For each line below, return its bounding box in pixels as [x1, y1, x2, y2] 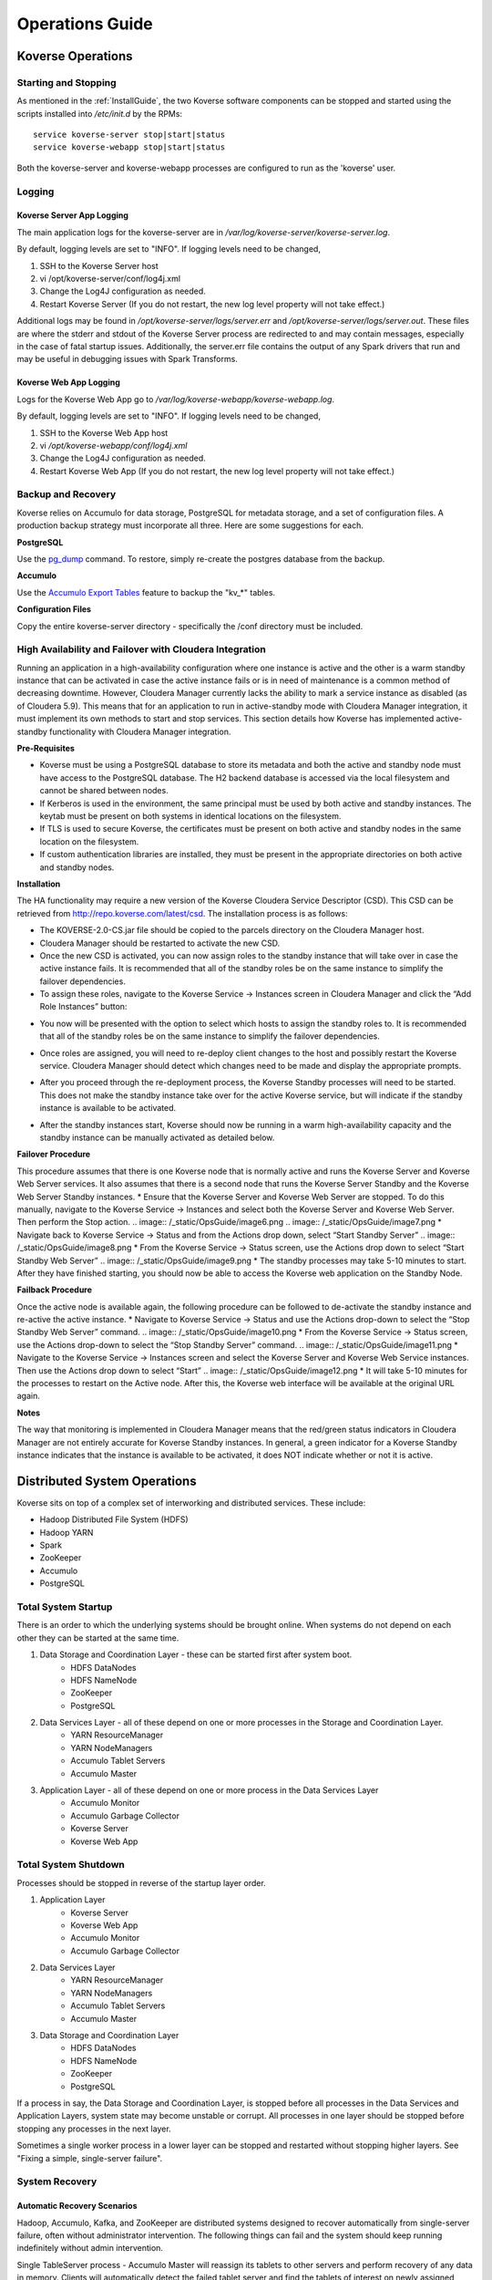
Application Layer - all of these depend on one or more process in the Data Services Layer [39, 1785, 379, 1796]
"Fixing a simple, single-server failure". [16, 2152, 163, 2163]
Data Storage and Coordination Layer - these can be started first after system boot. [39, 1649, 353, 1660]
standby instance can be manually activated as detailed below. [39, 1132, 275, 1143]
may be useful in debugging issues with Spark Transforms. [16, 354, 239, 365]
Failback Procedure [16, 1284, 93, 1295]
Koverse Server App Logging [16, 210, 129, 221]
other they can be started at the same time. [16, 1632, 179, 1643]
